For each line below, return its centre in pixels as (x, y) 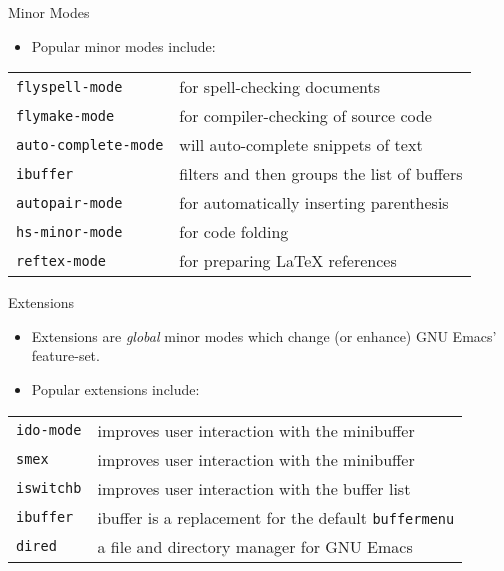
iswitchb (49, 488)
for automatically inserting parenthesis (314, 203)
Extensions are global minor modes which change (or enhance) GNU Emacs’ (264, 335)
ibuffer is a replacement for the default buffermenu (276, 517)
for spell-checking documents (279, 87)
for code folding (234, 232)
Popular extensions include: (115, 388)
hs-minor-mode (69, 231)
